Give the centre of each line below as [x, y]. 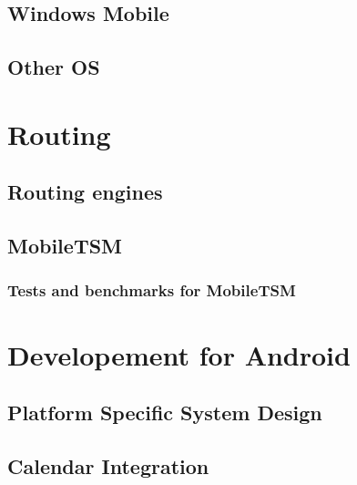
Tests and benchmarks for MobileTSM [152, 290]
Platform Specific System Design [165, 413]
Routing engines [85, 192]
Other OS [54, 67]
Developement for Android [179, 354]
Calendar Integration [108, 465]
